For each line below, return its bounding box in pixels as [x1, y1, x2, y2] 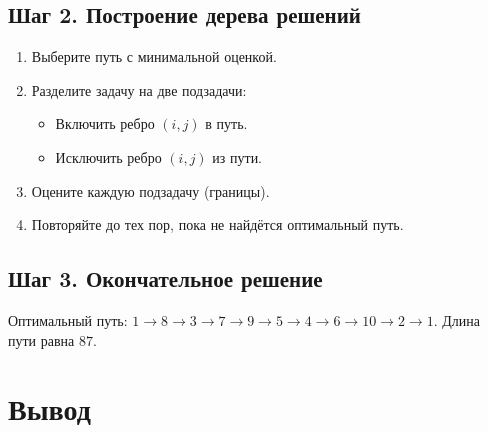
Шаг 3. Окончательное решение [8, 263, 323, 294]
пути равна [8, 329, 75, 350]
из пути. [212, 146, 263, 167]
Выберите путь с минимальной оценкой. [31, 46, 277, 67]
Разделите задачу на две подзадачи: [31, 79, 247, 100]
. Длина [433, 309, 480, 330]
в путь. [205, 113, 248, 134]
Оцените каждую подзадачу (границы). [31, 180, 270, 201]
